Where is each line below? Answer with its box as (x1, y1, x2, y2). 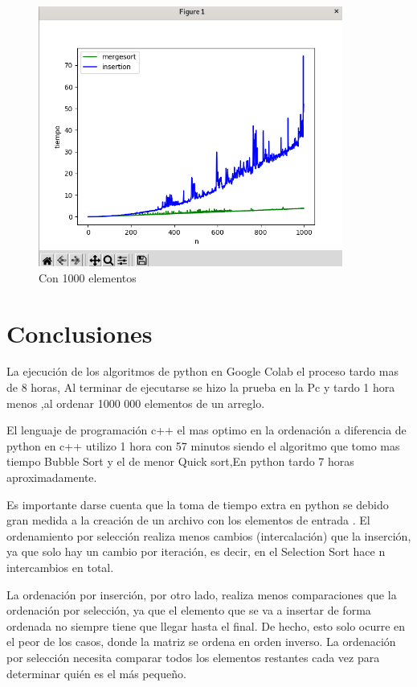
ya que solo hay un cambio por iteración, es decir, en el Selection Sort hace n (6, 543, 386, 560)
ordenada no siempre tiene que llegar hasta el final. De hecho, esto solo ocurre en (6, 617, 406, 634)
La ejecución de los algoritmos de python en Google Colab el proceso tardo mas (6, 363, 399, 380)
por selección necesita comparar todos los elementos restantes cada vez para (6, 648, 380, 665)
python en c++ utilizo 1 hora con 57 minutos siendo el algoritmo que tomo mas (6, 437, 400, 454)
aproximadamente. (6, 469, 97, 486)
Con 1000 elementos (39, 269, 137, 286)
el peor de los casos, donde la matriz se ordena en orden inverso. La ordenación (6, 633, 396, 650)
